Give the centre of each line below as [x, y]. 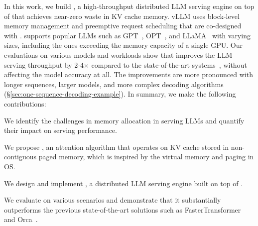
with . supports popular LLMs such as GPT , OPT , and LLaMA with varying [127, 35]
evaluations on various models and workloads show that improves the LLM [118, 55]
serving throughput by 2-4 [44, 64]
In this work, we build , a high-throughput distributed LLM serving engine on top [129, 6]
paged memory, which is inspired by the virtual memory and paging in [146, 157]
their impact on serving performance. [61, 130]
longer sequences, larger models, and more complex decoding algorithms [114, 84]
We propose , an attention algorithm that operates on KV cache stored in [117, 147]
